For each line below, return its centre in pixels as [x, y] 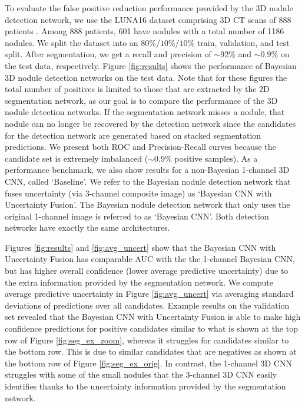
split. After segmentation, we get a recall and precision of [108, 54]
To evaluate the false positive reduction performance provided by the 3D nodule [149, 8]
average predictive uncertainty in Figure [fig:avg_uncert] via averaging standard [149, 294]
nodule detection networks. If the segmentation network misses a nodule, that [145, 112]
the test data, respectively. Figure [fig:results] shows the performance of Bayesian [151, 65]
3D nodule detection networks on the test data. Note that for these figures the [146, 77]
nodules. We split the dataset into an [72, 42]
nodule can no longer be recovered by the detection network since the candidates [150, 123]
